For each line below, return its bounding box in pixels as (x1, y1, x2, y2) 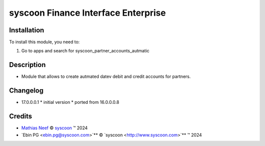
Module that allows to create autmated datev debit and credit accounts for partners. (21, 73, 191, 79)
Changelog (9, 86, 44, 95)
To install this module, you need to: (9, 39, 80, 45)
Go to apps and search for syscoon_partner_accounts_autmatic (21, 48, 150, 54)
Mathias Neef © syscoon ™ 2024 (21, 125, 88, 131)
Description (9, 61, 46, 69)
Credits (9, 112, 32, 121)
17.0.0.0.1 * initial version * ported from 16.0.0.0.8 (21, 99, 120, 105)
